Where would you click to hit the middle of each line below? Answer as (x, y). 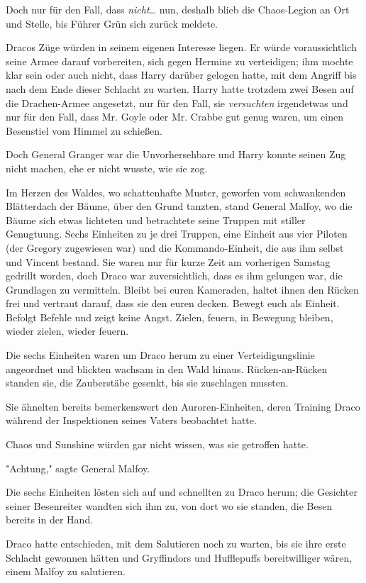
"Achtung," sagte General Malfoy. (78, 468)
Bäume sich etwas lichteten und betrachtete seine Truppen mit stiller (156, 220)
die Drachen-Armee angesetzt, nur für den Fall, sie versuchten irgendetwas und (177, 102)
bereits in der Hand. (50, 520)
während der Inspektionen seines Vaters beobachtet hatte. (131, 420)
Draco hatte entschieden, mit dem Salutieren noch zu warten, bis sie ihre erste (176, 543)
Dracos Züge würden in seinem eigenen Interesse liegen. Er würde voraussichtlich (181, 47)
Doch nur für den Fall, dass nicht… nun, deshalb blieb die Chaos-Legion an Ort (178, 9)
